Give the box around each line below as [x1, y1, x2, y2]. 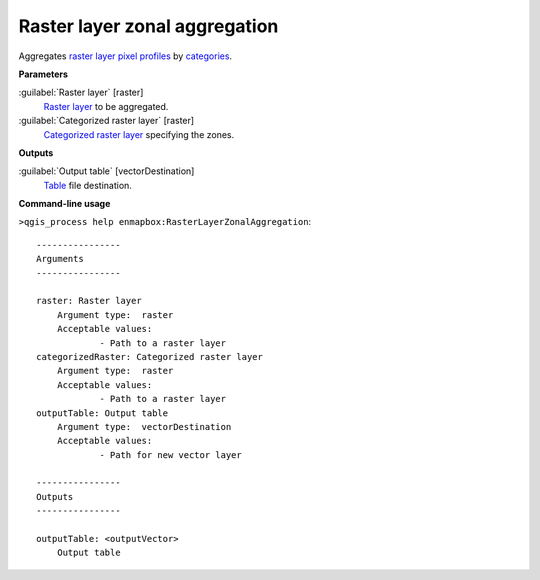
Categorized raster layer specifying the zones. [43, 128, 235, 140]
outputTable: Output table [36, 407, 169, 419]
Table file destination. [43, 179, 132, 191]
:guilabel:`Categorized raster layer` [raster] [18, 115, 195, 127]
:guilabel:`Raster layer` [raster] [18, 86, 144, 99]
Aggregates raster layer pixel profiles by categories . [18, 50, 233, 62]
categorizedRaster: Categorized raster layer [36, 351, 264, 362]
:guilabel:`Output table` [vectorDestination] [18, 165, 195, 177]
